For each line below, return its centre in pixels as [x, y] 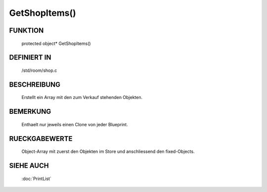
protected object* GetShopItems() [56, 43]
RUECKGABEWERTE [41, 139]
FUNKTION [26, 30]
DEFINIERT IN [30, 58]
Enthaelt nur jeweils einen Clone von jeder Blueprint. [75, 124]
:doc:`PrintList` [36, 179]
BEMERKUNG [30, 112]
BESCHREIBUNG [35, 84]
